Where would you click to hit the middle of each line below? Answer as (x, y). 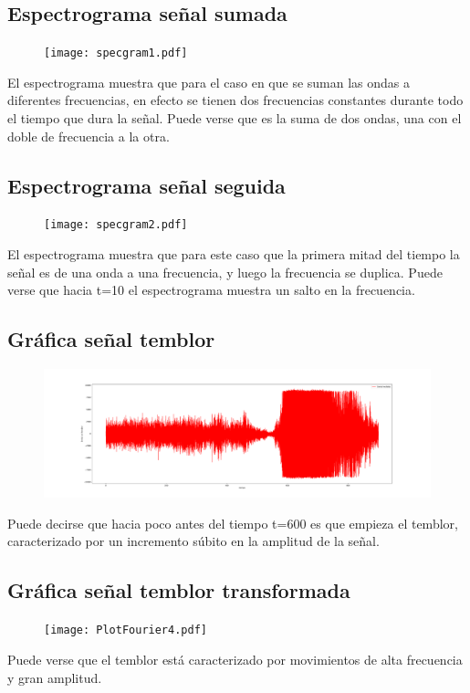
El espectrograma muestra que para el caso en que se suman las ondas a (209, 82)
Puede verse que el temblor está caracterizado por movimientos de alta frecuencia (235, 659)
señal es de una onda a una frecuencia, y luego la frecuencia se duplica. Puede (225, 272)
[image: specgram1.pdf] (116, 53)
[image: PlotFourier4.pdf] (125, 630)
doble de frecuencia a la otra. (89, 136)
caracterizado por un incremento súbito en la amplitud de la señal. (193, 541)
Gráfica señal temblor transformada (179, 590)
